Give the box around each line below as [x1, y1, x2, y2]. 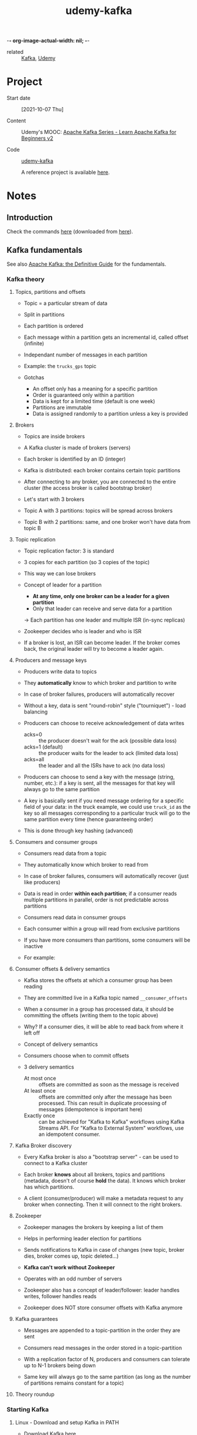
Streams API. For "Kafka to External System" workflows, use [38, 1125, 184, 1132]
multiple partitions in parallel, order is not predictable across [23, 897, 169, 904]
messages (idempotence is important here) [38, 1106, 143, 1113]
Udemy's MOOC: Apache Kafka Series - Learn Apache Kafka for [21, 129, 177, 136]
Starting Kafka [6, 1406, 49, 1414]
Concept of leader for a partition [23, 581, 102, 589]
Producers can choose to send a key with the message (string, [23, 774, 175, 781]
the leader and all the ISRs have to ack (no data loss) [38, 762, 165, 769]
